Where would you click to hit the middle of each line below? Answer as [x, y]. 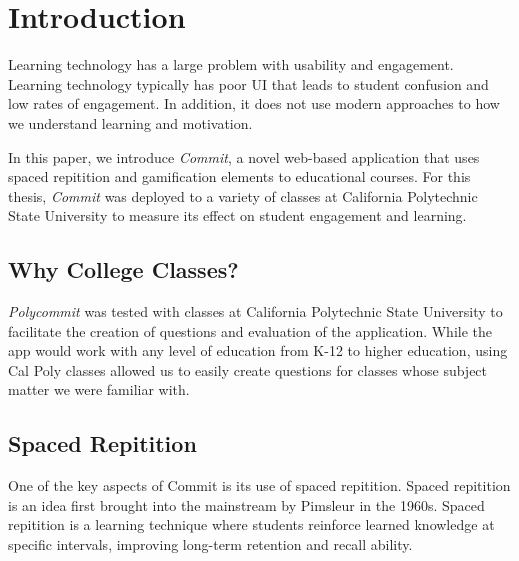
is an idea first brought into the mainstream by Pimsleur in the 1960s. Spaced [246, 504]
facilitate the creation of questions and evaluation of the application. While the [250, 330]
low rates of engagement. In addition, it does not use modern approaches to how [254, 103]
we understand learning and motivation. [130, 122]
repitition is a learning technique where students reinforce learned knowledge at [251, 524]
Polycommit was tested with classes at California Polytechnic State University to [255, 311]
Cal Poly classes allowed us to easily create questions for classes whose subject [248, 369]
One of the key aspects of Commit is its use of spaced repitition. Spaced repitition [259, 485]
